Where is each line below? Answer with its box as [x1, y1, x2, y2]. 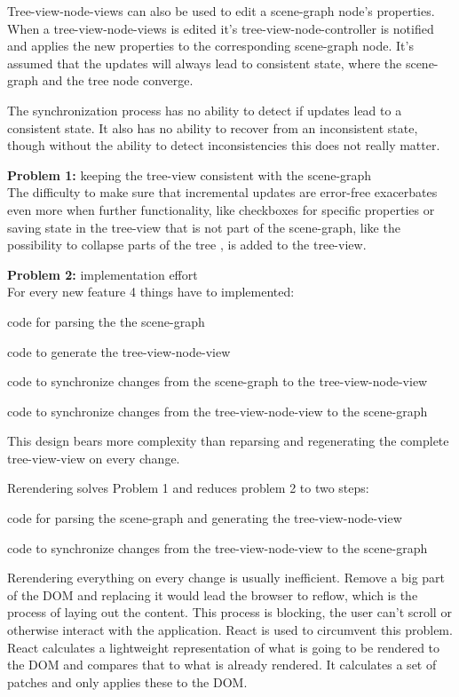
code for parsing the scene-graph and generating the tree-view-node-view [7, 509, 402, 527]
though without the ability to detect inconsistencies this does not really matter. [7, 136, 440, 154]
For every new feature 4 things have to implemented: [7, 282, 295, 301]
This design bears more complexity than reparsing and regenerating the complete [7, 432, 449, 450]
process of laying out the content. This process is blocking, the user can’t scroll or [7, 603, 452, 622]
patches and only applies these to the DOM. [7, 672, 248, 691]
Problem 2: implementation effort [7, 265, 198, 283]
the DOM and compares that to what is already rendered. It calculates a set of [7, 655, 437, 674]
